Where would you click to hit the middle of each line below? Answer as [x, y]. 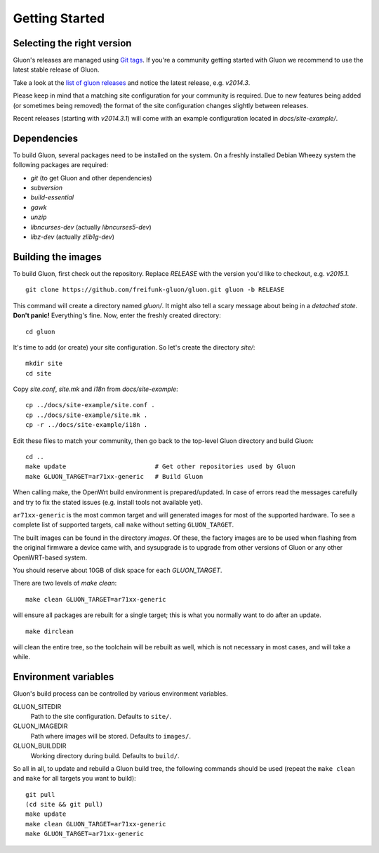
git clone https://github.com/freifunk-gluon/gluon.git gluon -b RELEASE [155, 290]
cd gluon [40, 331]
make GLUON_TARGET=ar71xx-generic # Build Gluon [114, 476]
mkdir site [44, 364]
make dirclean [49, 631]
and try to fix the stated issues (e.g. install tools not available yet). [108, 502]
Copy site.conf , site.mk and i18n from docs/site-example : [95, 389]
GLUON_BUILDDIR [40, 746]
